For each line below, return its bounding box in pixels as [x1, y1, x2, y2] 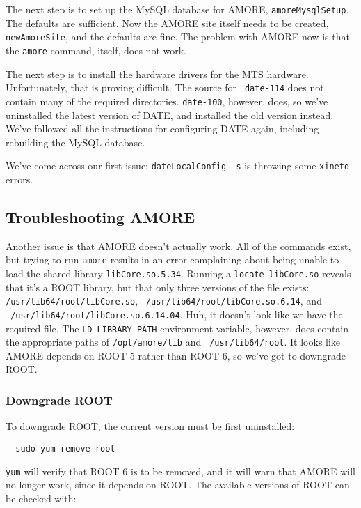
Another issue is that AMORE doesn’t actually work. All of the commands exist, [6, 238, 351, 253]
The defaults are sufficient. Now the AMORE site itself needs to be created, [6, 15, 329, 30]
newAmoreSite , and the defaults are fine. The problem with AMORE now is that [6, 29, 350, 44]
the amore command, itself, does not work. [6, 43, 186, 57]
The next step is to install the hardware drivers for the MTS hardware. [6, 66, 309, 81]
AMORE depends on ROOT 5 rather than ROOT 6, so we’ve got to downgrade [6, 348, 346, 362]
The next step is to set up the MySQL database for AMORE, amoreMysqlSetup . [6, 2, 349, 16]
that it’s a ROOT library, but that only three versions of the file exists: [6, 279, 310, 294]
